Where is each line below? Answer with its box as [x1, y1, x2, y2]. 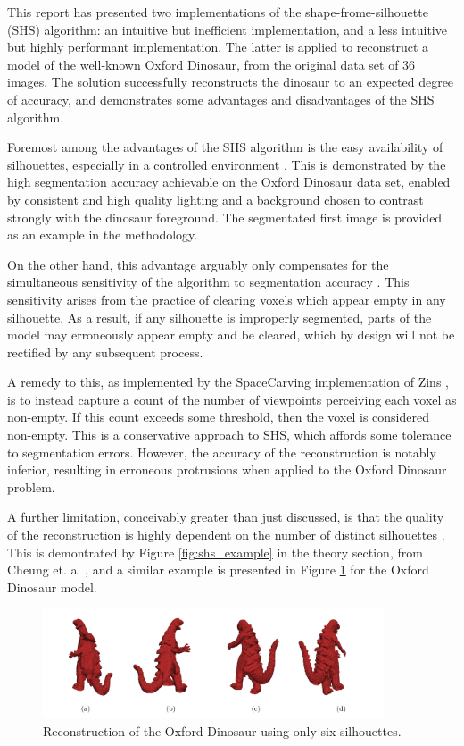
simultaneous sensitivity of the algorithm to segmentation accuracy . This [7, 272, 410, 291]
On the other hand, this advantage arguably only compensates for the [7, 255, 389, 273]
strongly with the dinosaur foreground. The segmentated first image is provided [7, 207, 443, 226]
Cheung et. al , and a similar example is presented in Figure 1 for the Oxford [7, 560, 429, 579]
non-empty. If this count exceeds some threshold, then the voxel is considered [7, 407, 430, 426]
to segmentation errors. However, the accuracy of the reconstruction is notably [7, 442, 436, 461]
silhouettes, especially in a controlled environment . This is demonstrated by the [7, 155, 446, 173]
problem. [7, 477, 55, 496]
